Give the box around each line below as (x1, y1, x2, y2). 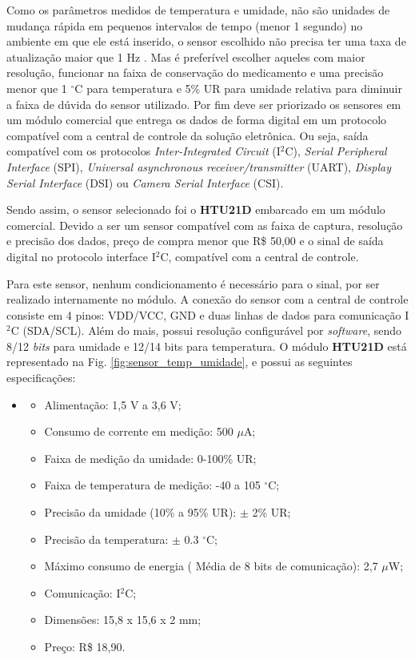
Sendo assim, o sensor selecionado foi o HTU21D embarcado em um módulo (6, 201, 385, 218)
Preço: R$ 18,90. (44, 638, 126, 654)
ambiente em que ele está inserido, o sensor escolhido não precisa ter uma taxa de (6, 33, 406, 50)
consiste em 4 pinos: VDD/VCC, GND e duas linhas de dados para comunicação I (6, 306, 409, 323)
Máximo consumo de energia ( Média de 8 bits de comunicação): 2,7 (44, 557, 378, 574)
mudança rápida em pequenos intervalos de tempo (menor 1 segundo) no (6, 17, 363, 34)
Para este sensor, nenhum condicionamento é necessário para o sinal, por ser (6, 275, 380, 292)
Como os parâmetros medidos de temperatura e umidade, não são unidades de (6, 2, 390, 18)
